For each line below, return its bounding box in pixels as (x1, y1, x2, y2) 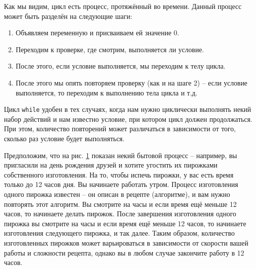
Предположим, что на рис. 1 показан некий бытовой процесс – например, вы (4, 150, 237, 160)
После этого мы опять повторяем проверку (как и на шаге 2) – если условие (15, 77, 248, 88)
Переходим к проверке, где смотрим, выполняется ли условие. (15, 44, 204, 54)
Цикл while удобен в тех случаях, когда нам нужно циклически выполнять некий (4, 104, 252, 114)
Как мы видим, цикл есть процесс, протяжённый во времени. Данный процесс (4, 1, 242, 11)
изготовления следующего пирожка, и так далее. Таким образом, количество (4, 228, 235, 238)
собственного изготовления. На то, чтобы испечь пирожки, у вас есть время (4, 169, 234, 179)
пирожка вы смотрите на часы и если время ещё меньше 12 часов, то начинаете (4, 218, 247, 228)
